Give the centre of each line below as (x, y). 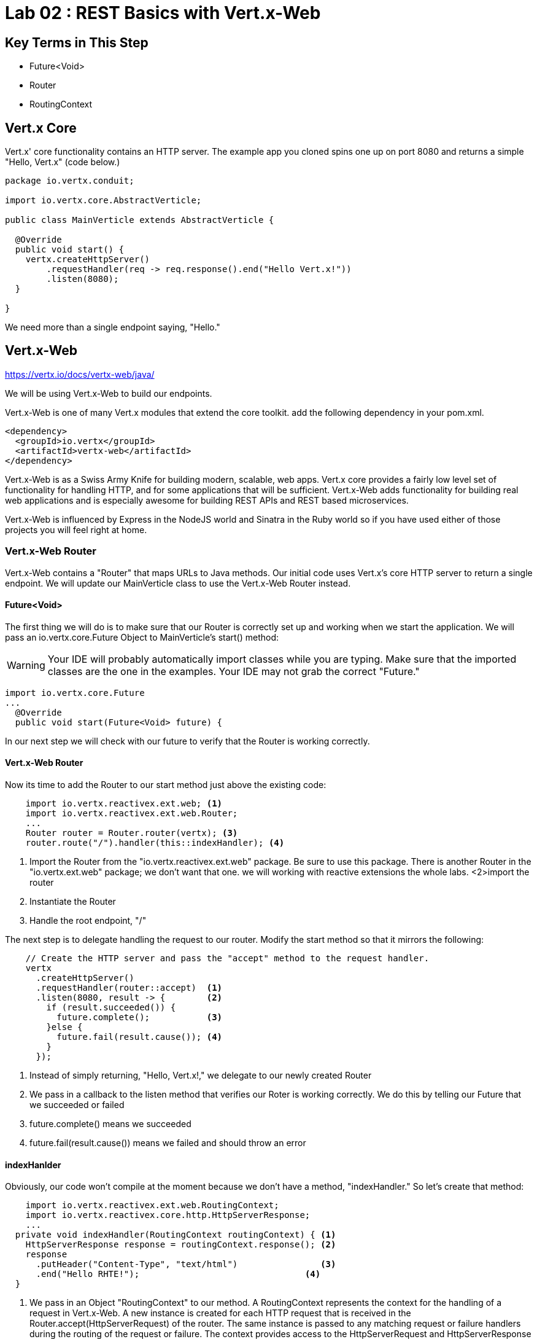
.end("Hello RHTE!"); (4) (178, 1274)
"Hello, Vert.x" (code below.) (63, 162)
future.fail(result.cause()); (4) (140, 1037)
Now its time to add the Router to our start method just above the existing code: (166, 785)
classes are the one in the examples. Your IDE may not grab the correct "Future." (234, 671)
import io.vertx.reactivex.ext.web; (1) (124, 804)
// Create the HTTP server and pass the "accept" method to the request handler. (227, 958)
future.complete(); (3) (140, 1017)
